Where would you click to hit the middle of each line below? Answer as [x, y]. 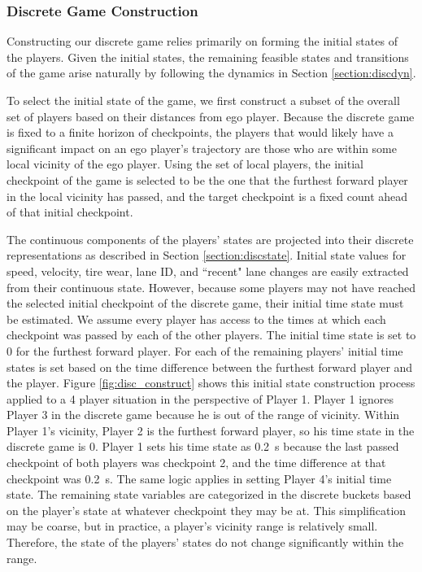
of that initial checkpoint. [70, 212]
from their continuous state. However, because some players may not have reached [211, 287]
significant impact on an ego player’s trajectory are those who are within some [202, 148]
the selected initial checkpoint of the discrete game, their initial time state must [205, 303]
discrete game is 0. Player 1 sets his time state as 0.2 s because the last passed [203, 446]
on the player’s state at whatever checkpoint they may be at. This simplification [207, 510]
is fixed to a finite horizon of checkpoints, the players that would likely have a [200, 132]
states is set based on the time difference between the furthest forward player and [210, 367]
